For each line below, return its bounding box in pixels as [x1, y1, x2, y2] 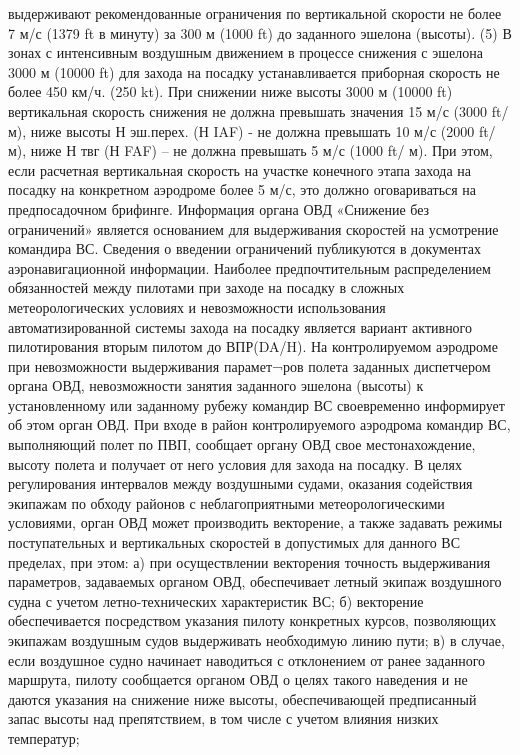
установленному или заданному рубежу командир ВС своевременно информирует [8, 394, 505, 415]
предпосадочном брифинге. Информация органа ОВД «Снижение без [8, 198, 430, 219]
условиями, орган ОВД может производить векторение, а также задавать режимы [8, 512, 503, 533]
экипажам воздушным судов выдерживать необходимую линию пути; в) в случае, [8, 630, 505, 650]
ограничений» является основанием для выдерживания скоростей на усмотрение [8, 218, 499, 239]
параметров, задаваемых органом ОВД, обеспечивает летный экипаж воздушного [8, 571, 502, 592]
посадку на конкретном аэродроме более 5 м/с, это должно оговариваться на [8, 179, 477, 200]
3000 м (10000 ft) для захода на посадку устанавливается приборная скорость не [8, 61, 500, 82]
